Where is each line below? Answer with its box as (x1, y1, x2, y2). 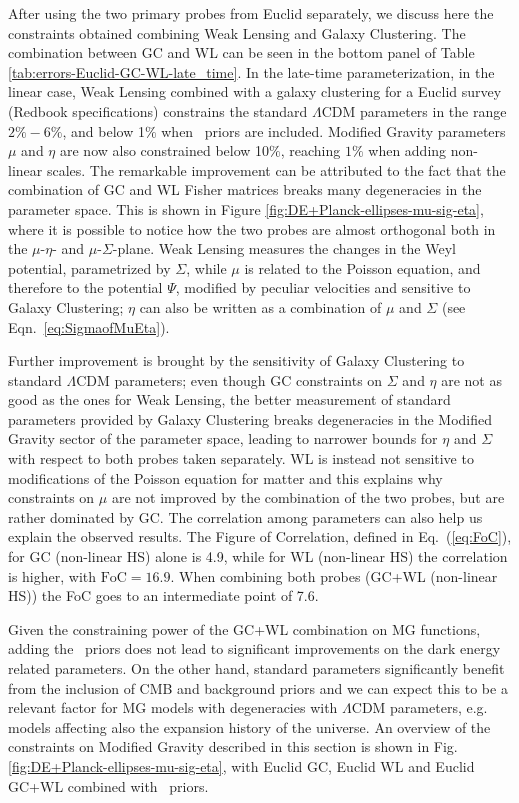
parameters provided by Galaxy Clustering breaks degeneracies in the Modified (8, 408, 493, 429)
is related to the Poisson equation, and (244, 257, 481, 278)
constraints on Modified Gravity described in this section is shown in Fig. (8, 736, 458, 757)
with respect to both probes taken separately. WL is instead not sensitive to (8, 448, 474, 469)
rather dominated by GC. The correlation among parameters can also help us (8, 506, 483, 527)
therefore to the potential (8, 277, 163, 298)
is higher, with (8, 565, 97, 586)
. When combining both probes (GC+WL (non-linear (170, 565, 498, 586)
